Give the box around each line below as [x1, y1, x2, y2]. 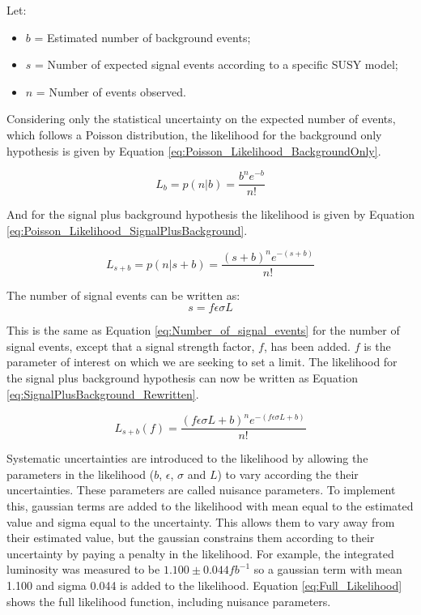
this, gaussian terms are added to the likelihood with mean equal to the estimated [6, 497, 414, 514]
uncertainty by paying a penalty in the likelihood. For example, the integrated [6, 545, 394, 562]
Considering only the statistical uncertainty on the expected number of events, [6, 110, 396, 127]
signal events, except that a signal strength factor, [6, 337, 255, 354]
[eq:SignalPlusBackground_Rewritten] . [6, 385, 199, 402]
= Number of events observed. [36, 83, 186, 100]
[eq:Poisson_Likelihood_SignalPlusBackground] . [6, 221, 248, 238]
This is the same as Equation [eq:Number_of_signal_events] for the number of [6, 322, 400, 339]
